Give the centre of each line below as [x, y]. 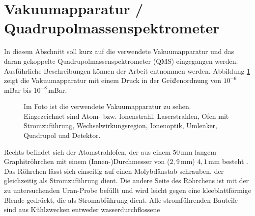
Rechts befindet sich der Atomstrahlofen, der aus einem [87, 151]
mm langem [198, 151]
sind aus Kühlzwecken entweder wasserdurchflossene [82, 209]
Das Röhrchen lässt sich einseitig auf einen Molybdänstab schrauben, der [114, 171]
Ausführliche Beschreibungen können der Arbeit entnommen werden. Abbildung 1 [127, 70]
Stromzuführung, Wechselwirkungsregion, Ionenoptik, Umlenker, [120, 125]
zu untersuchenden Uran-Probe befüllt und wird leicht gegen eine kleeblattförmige [127, 190]
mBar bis [18, 90]
